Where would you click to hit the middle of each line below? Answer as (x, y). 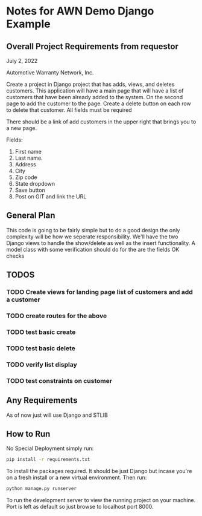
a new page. (22, 128)
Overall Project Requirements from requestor (93, 46)
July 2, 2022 (22, 61)
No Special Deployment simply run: (50, 448)
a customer (23, 299)
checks (15, 256)
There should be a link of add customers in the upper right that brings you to (101, 122)
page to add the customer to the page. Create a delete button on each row (99, 103)
